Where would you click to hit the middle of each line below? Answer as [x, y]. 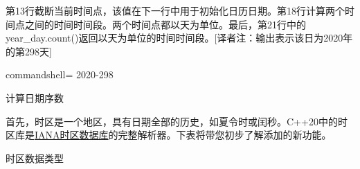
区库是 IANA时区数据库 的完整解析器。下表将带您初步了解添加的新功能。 [169, 135]
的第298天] [29, 51]
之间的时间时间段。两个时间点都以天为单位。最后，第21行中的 [165, 24]
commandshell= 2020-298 [60, 74]
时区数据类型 [35, 158]
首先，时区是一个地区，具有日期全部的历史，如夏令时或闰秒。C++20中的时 [177, 121]
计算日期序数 [35, 97]
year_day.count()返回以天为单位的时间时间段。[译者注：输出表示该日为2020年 [179, 38]
